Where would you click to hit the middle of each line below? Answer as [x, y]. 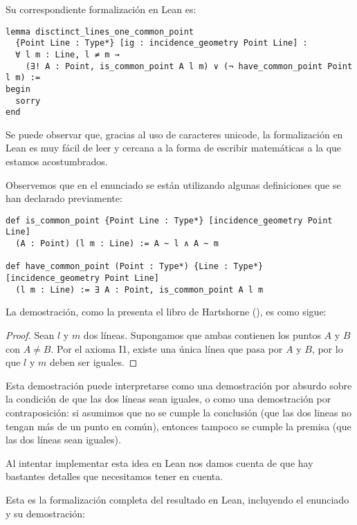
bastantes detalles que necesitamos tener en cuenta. [115, 476]
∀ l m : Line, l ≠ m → [67, 54]
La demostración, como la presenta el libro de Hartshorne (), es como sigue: [166, 312]
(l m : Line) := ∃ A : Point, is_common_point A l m [139, 289]
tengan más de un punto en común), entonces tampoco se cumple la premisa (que [178, 426]
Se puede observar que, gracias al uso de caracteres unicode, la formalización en [174, 134]
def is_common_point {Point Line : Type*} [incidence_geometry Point [169, 220]
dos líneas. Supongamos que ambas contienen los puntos [202, 335]
